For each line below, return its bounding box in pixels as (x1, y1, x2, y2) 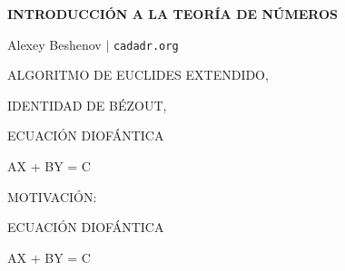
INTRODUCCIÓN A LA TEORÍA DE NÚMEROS (7, 5, 338, 23)
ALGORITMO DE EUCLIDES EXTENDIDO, (7, 65, 269, 84)
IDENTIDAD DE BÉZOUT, (7, 95, 167, 114)
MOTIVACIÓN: (7, 187, 97, 206)
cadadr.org (113, 39, 179, 53)
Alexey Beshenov (7, 34, 102, 53)
